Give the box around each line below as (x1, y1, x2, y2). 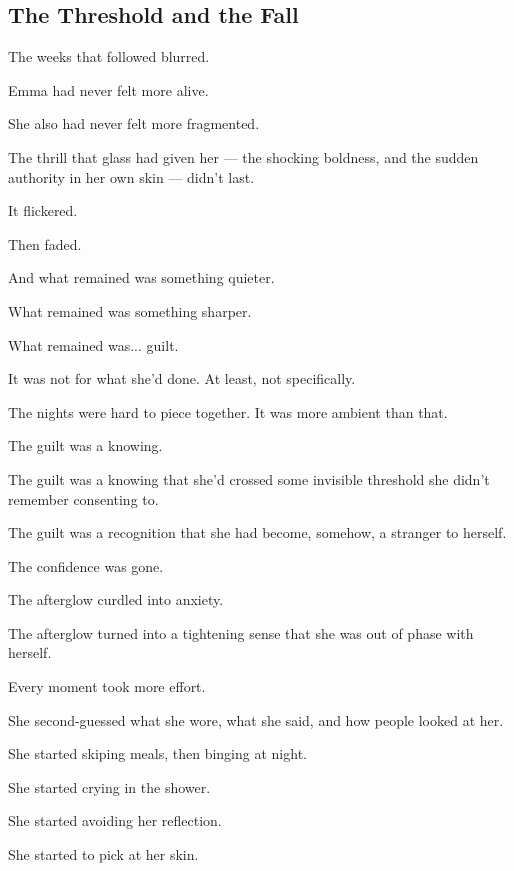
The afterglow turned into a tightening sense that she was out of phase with (8, 622, 474, 643)
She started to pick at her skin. (8, 844, 199, 865)
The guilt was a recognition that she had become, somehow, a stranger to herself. (8, 522, 507, 543)
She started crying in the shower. (8, 776, 211, 797)
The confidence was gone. (8, 555, 164, 576)
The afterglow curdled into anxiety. (8, 589, 224, 610)
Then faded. (8, 233, 82, 254)
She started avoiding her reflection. (8, 810, 222, 831)
